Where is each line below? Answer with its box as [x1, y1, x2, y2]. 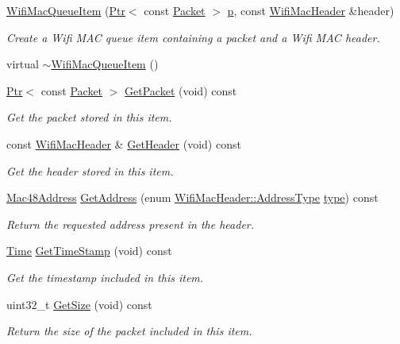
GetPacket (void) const [125, 82, 237, 99]
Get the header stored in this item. [6, 162, 174, 179]
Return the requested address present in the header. [6, 215, 255, 232]
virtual [6, 56, 39, 72]
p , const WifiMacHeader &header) [227, 2, 394, 18]
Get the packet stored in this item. [6, 109, 172, 126]
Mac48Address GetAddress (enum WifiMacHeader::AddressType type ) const [6, 189, 379, 206]
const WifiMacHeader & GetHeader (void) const [6, 135, 241, 152]
